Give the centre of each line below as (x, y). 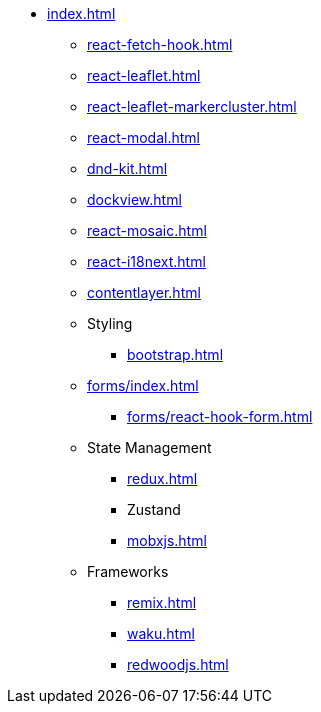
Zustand (154, 509)
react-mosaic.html (147, 230)
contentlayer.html (144, 292)
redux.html (162, 478)
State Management (149, 447)
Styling (110, 323)
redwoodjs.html (178, 664)
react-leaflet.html (144, 75)
